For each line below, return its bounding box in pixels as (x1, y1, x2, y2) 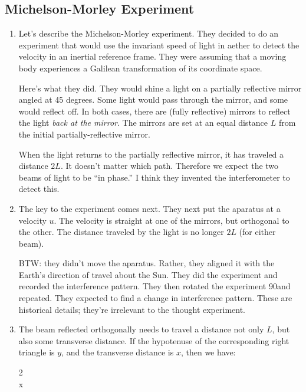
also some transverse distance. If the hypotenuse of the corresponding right (18, 334, 289, 347)
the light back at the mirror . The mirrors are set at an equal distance (18, 116, 268, 129)
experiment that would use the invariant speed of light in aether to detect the (18, 38, 300, 51)
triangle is (18, 346, 55, 358)
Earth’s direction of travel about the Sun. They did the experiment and (18, 268, 278, 280)
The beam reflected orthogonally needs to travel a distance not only (18, 323, 264, 335)
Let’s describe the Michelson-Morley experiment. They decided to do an (18, 27, 279, 40)
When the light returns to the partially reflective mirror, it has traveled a (18, 148, 284, 160)
